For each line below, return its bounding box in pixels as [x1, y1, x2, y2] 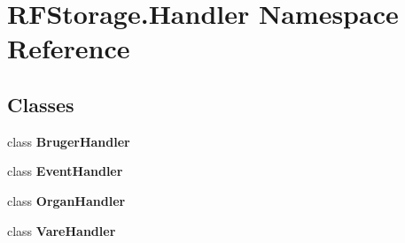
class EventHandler [7, 162, 123, 180]
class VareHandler [7, 221, 116, 239]
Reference [7, 30, 130, 66]
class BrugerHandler [7, 132, 130, 150]
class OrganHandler [7, 191, 126, 209]
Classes [7, 90, 74, 118]
